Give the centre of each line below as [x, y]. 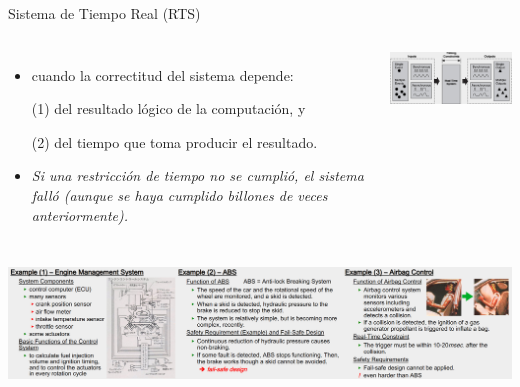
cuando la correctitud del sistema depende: [162, 74]
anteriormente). [80, 214]
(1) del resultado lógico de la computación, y [168, 108]
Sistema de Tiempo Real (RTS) [104, 13]
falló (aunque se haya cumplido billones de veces [179, 194]
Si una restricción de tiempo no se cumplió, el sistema [197, 175]
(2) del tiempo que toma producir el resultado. [174, 141]
